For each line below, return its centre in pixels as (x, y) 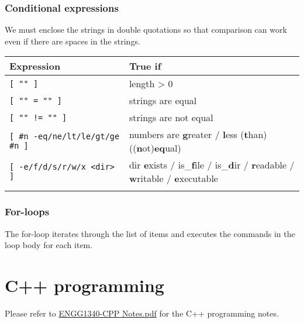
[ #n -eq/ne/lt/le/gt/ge (65, 137)
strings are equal (163, 101)
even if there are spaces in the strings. (72, 41)
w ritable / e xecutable (173, 178)
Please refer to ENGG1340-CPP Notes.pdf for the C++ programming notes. (142, 313)
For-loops (27, 212)
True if (145, 66)
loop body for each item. (49, 245)
